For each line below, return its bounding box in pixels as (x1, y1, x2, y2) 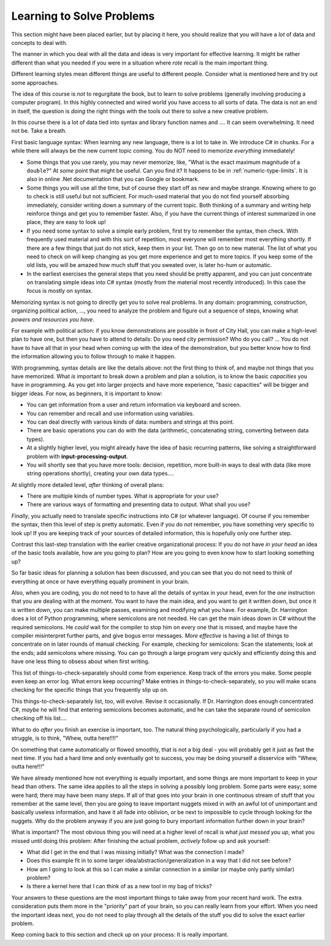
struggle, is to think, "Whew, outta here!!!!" (11, 734, 119, 742)
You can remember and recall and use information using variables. (26, 409, 194, 417)
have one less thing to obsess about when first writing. (11, 657, 150, 665)
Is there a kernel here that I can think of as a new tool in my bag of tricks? (26, 883, 212, 890)
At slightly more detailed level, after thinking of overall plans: (11, 481, 164, 488)
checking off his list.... (11, 715, 67, 722)
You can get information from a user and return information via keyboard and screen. (26, 401, 242, 408)
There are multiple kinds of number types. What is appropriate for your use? (26, 492, 219, 500)
